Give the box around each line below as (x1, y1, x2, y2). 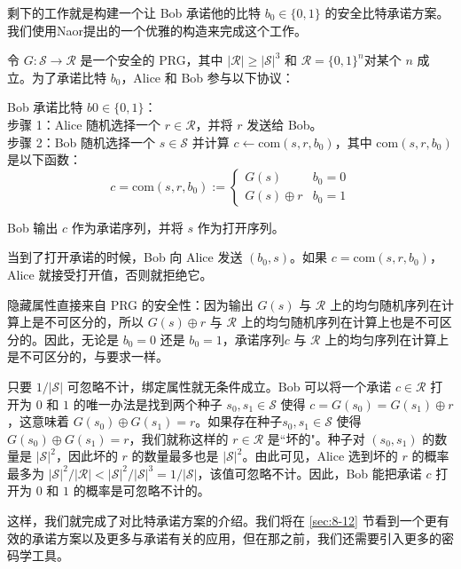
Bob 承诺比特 (7, 98, 83, 116)
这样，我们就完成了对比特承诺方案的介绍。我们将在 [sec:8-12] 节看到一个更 (7, 511, 437, 530)
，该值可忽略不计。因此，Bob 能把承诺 (197, 463, 422, 482)
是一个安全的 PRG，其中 (80, 51, 223, 69)
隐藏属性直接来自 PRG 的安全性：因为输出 (7, 295, 254, 313)
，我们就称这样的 (129, 429, 229, 447)
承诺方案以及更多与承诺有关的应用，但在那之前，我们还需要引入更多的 (31, 528, 441, 547)
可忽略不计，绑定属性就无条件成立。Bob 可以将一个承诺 (66, 376, 392, 395)
